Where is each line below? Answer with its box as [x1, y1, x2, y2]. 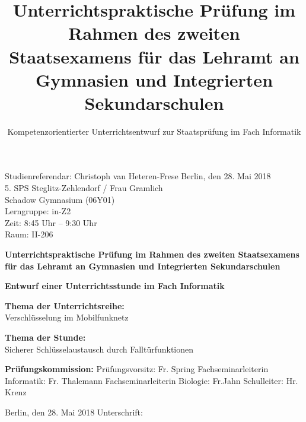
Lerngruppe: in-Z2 [5, 205, 71, 217]
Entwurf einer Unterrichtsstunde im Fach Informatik [5, 280, 225, 292]
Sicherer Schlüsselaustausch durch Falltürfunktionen [5, 342, 194, 355]
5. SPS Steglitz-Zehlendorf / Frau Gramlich [5, 182, 163, 194]
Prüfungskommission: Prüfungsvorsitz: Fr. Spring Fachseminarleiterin [5, 363, 269, 375]
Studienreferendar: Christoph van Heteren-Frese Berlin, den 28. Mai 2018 [5, 170, 271, 182]
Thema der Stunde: [5, 331, 86, 343]
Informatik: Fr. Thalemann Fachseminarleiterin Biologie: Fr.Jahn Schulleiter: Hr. [5, 374, 298, 386]
